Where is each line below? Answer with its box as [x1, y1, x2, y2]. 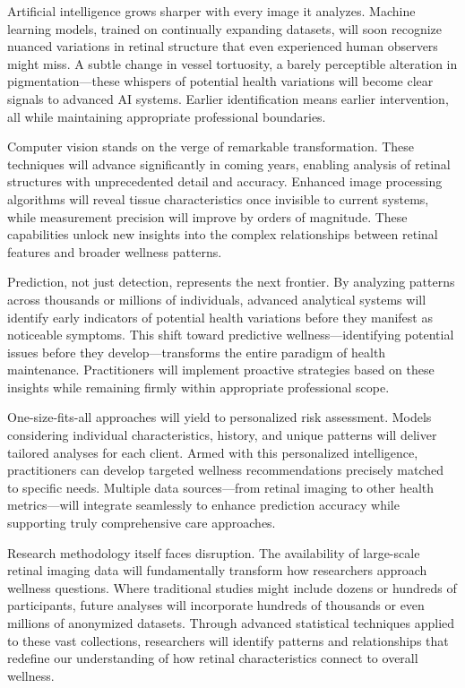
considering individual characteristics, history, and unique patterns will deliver [7, 426, 437, 444]
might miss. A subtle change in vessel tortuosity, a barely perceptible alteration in [7, 54, 458, 73]
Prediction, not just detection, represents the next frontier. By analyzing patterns [7, 272, 455, 291]
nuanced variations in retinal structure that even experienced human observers [7, 37, 438, 56]
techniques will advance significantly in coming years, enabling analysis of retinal [7, 154, 451, 173]
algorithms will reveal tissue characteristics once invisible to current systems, [7, 189, 429, 208]
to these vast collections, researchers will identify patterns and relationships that [7, 631, 449, 649]
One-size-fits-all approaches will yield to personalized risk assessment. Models [7, 408, 432, 426]
